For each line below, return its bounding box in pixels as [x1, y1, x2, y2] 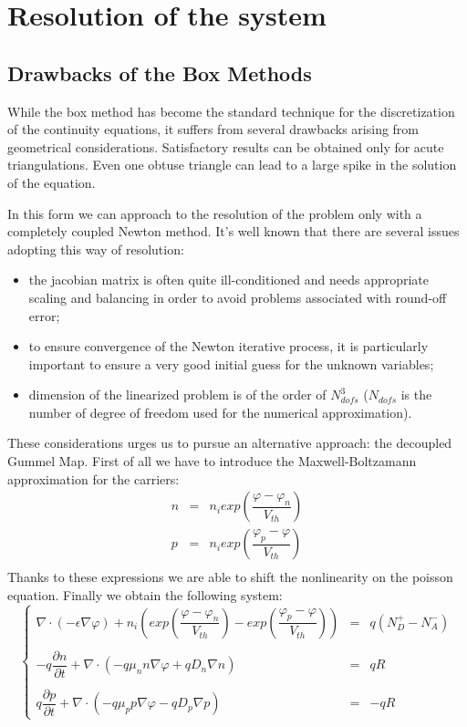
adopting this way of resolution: [7, 239, 184, 258]
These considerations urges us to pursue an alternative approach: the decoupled [7, 433, 452, 452]
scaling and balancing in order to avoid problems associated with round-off [28, 287, 447, 306]
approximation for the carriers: [7, 469, 180, 488]
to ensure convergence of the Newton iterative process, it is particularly [28, 337, 429, 356]
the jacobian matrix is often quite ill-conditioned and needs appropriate [28, 270, 430, 289]
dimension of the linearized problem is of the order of [28, 385, 327, 404]
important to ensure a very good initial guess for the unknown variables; [28, 354, 434, 373]
